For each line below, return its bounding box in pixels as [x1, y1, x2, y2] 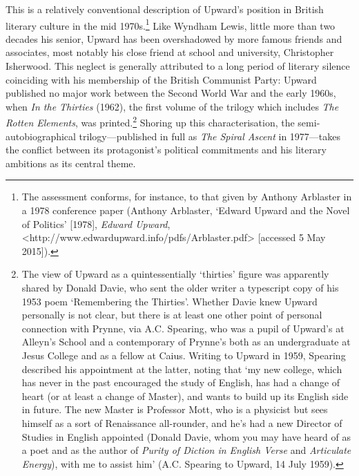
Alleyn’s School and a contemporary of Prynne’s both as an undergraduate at [21, 334, 351, 349]
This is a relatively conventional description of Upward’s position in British [6, 2, 324, 16]
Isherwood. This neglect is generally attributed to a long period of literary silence [6, 59, 350, 73]
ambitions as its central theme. [6, 155, 136, 170]
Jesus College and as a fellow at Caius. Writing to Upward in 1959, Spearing [21, 348, 346, 362]
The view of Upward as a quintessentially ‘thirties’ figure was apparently [21, 267, 329, 281]
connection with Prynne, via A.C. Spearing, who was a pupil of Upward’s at [21, 321, 345, 335]
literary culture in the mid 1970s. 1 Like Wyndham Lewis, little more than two [6, 16, 336, 32]
